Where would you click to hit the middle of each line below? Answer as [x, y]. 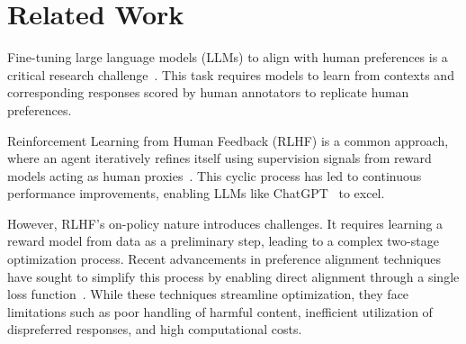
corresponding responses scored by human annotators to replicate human [208, 92]
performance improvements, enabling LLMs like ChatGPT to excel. [196, 193]
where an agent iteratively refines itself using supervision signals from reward [220, 158]
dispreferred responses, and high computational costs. [155, 329]
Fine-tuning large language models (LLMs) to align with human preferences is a [228, 57]
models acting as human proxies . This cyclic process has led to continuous [215, 175]
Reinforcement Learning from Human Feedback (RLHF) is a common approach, [228, 140]
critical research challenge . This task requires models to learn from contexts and [231, 74]
